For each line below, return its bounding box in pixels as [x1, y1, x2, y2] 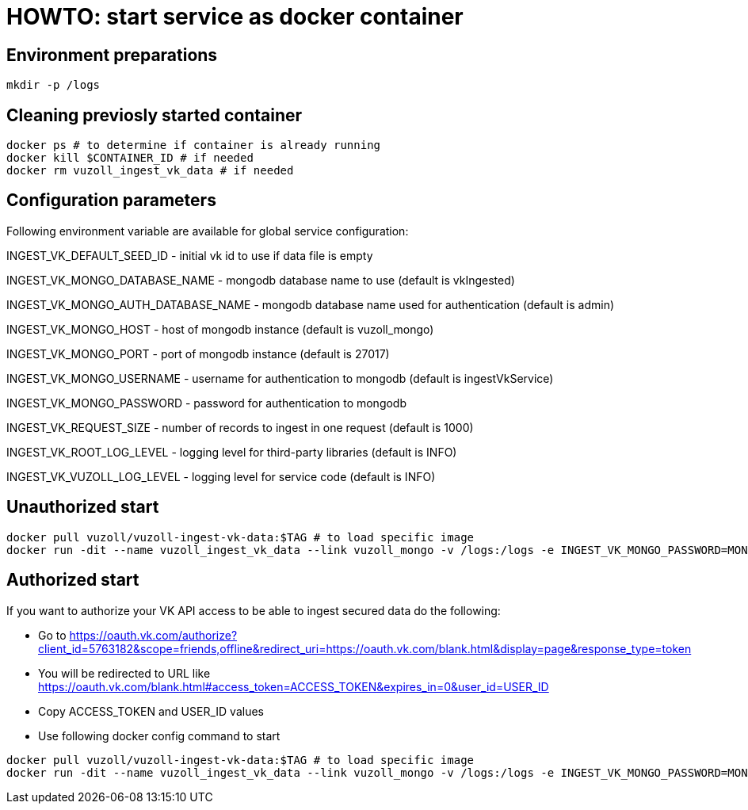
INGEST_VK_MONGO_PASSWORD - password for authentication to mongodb [6, 395, 407, 410]
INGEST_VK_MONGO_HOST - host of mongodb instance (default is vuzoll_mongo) [6, 322, 434, 336]
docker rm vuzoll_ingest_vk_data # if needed [6, 164, 294, 178]
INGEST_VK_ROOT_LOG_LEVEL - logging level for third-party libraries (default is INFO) [6, 445, 457, 459]
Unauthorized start [6, 497, 159, 518]
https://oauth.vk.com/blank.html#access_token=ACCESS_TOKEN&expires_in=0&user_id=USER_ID [38, 679, 549, 693]
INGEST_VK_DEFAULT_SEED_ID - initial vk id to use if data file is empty [6, 248, 373, 262]
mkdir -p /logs [6, 78, 101, 92]
